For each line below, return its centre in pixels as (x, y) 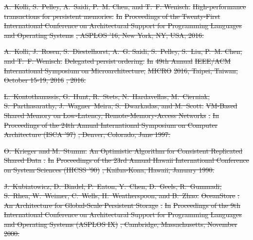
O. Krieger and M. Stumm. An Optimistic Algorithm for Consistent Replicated (123, 150)
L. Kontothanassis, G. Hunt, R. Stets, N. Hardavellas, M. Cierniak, (107, 96)
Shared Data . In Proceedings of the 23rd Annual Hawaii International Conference (126, 160)
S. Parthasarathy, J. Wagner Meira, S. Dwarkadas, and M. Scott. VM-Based (121, 106)
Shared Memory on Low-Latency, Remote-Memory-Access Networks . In (111, 115)
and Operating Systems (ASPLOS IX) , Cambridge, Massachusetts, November (121, 224)
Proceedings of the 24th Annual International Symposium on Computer (111, 125)
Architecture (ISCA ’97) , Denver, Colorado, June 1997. (87, 134)
